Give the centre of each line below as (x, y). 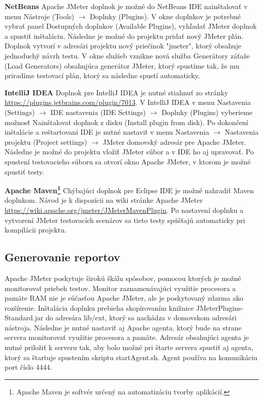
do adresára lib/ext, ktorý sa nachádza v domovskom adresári (141, 318)
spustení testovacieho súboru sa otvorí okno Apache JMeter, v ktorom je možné (128, 161)
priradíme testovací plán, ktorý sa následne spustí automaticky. (102, 75)
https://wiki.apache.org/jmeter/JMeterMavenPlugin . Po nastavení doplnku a (124, 210)
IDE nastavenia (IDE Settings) (98, 112)
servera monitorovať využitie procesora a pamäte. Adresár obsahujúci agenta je (127, 337)
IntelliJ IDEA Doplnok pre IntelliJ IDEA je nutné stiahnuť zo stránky (116, 92)
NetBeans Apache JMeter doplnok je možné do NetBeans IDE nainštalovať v (126, 6)
